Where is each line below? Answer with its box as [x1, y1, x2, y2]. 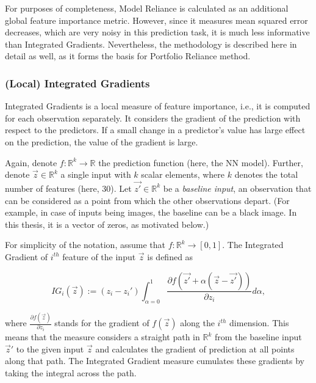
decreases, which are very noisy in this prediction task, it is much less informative [5, 26, 310, 38]
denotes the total [234, 168, 298, 181]
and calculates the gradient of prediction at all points [95, 342, 295, 355]
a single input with [60, 168, 131, 181]
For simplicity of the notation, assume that [5, 238, 165, 251]
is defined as [147, 250, 193, 263]
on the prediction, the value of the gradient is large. [5, 135, 198, 148]
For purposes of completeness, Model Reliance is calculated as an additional [5, 2, 289, 14]
